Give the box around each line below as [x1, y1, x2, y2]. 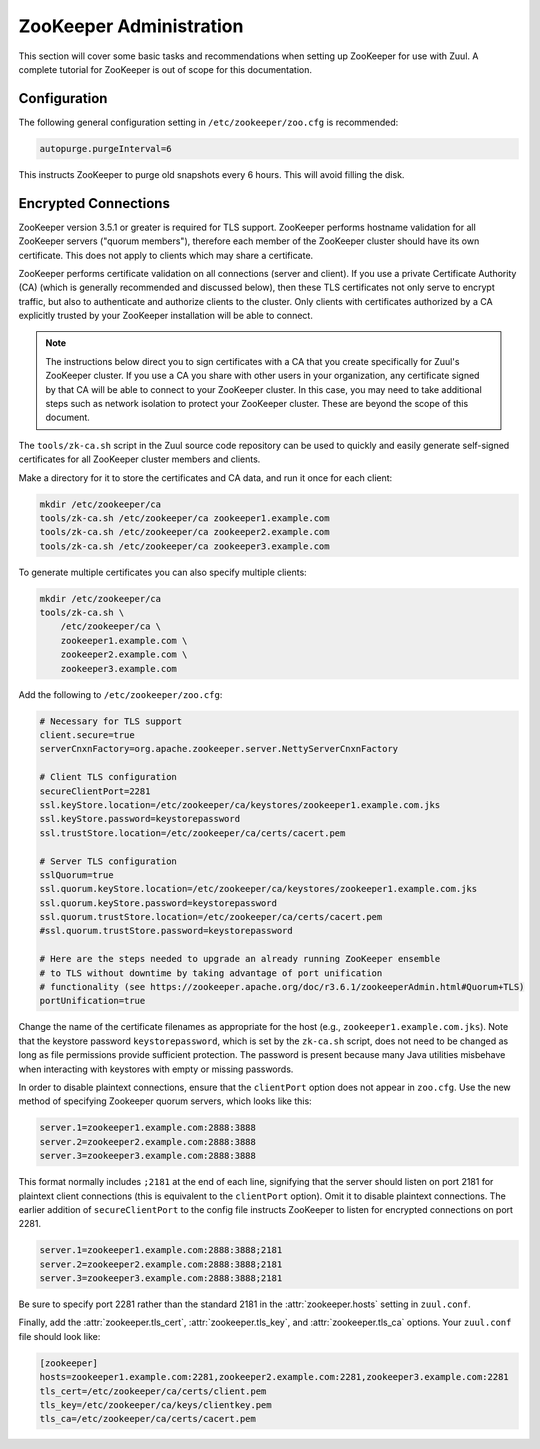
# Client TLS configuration [39, 771, 177, 783]
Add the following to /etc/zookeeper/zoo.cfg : [18, 688, 223, 700]
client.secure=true [39, 730, 135, 741]
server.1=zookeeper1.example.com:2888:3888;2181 [39, 1245, 283, 1256]
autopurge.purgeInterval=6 [39, 143, 172, 154]
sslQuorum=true [39, 869, 114, 880]
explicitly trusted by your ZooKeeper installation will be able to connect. [18, 310, 314, 322]
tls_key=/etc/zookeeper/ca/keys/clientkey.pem [39, 1399, 272, 1410]
